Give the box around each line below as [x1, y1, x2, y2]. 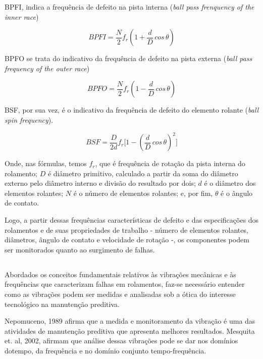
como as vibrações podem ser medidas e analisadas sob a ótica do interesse [5, 288, 236, 299]
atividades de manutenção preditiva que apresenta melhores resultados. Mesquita [5, 325, 255, 336]
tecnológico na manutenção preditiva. [5, 298, 120, 309]
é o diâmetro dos [204, 178, 256, 188]
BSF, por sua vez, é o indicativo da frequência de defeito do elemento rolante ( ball [5, 105, 259, 115]
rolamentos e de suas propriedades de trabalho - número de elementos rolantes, [5, 224, 248, 235]
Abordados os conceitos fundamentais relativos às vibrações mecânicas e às [5, 269, 236, 279]
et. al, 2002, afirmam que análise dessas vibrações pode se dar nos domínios [5, 335, 238, 346]
